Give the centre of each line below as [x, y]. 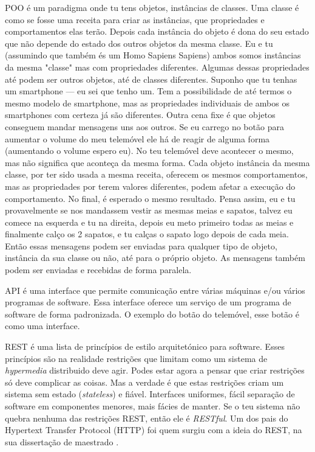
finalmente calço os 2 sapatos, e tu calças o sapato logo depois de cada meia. [147, 234]
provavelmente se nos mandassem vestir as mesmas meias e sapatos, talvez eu [149, 210]
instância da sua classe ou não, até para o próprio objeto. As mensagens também [155, 258]
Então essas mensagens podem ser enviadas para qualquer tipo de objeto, [141, 245]
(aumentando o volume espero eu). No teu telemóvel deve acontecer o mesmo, [149, 151]
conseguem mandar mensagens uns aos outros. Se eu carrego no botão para [144, 126]
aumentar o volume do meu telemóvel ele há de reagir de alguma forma [137, 138]
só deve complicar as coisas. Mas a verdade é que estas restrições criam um [144, 382]
